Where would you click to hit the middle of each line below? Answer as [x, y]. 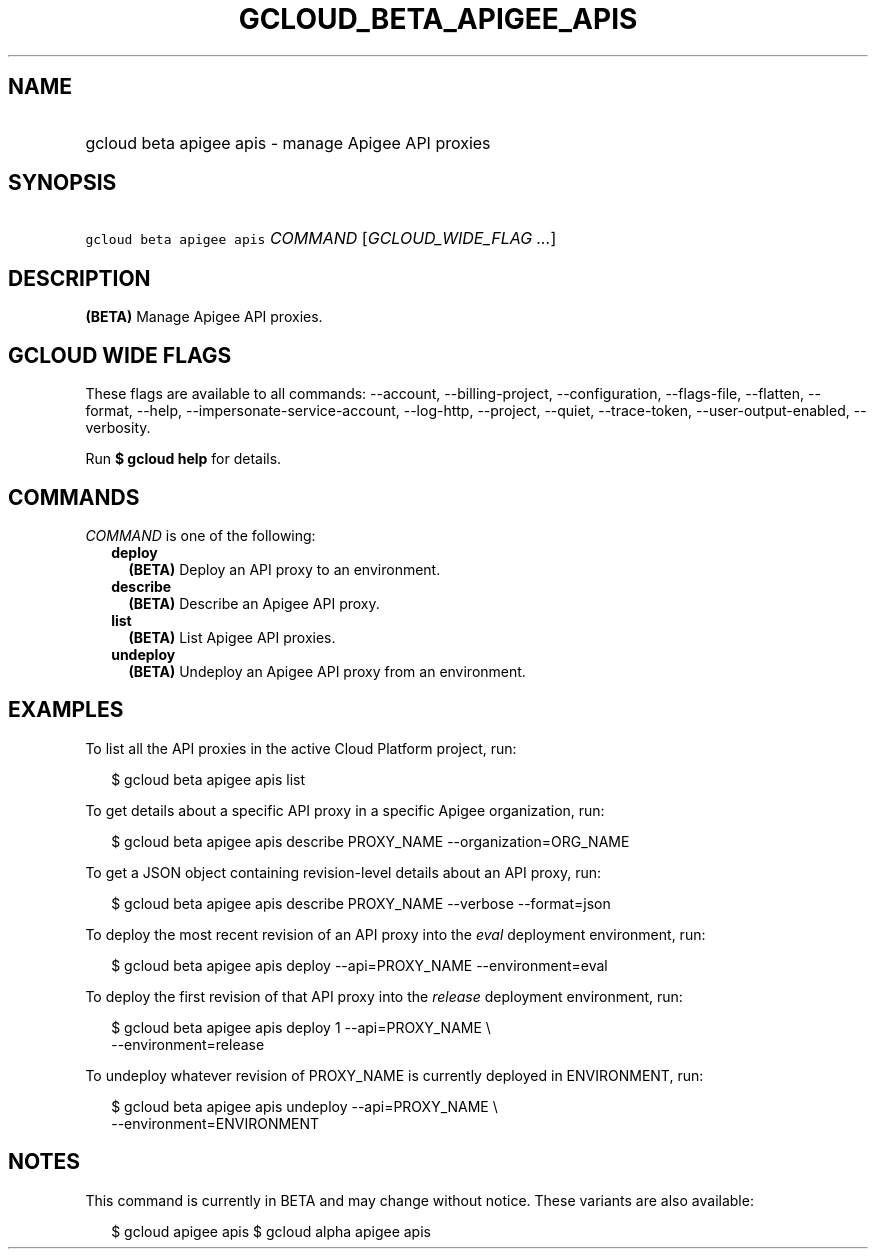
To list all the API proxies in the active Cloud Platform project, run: [301, 748]
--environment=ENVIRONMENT [215, 1123]
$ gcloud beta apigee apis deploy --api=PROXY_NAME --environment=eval [359, 965]
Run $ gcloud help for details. [183, 459]
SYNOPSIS [62, 183]
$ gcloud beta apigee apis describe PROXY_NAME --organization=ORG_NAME [370, 841]
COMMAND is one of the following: [200, 535]
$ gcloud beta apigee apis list [208, 779]
